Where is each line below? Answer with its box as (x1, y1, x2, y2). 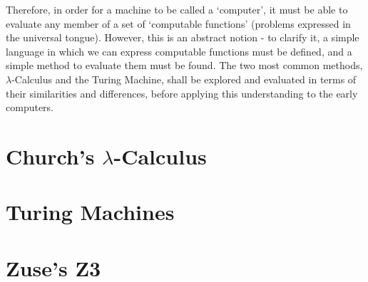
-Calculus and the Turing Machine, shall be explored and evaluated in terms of (11, 71, 357, 86)
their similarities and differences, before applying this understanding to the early (6, 85, 358, 100)
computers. (6, 100, 54, 115)
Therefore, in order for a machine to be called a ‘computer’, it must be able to (6, 2, 348, 16)
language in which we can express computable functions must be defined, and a (6, 43, 352, 58)
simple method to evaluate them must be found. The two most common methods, (6, 58, 363, 73)
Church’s (6, 141, 95, 170)
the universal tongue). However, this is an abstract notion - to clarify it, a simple (6, 30, 359, 45)
